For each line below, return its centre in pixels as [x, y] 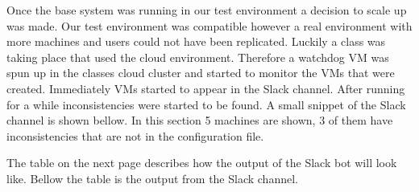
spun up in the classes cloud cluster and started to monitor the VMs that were [201, 73]
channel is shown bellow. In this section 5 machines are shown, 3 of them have [200, 120]
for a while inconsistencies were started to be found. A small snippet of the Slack [206, 104]
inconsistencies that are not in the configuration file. [135, 135]
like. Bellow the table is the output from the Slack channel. [152, 178]
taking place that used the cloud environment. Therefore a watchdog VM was [198, 57]
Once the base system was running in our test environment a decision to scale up [207, 10]
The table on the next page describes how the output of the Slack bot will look [202, 163]
